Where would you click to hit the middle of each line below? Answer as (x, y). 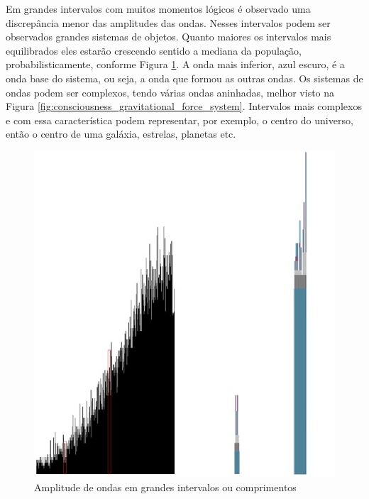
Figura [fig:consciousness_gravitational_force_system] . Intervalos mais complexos (184, 106)
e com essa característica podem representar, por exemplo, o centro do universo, (180, 120)
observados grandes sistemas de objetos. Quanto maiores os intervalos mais (169, 37)
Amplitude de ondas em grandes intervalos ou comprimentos (165, 487)
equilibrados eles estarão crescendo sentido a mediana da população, (154, 50)
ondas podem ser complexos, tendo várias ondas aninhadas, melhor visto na (170, 92)
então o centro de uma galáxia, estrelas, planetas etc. (121, 134)
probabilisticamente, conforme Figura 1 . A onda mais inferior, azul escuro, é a (175, 64)
